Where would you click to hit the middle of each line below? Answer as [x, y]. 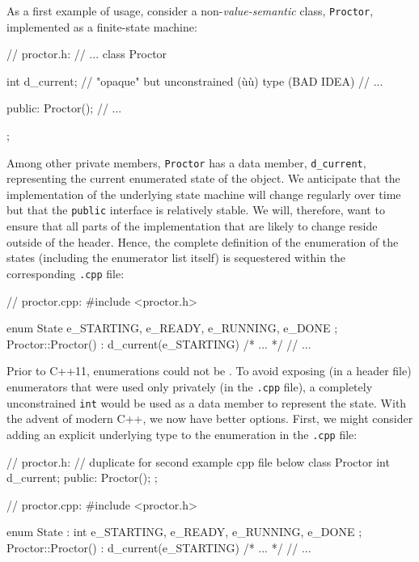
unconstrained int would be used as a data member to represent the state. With [207, 402]
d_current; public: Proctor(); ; [82, 477]
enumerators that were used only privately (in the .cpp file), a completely [190, 386]
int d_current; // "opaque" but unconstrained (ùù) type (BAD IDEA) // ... [195, 80]
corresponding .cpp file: [66, 273]
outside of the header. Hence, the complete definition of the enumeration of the [203, 241]
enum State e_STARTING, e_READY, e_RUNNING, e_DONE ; [172, 328]
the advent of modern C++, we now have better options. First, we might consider [210, 418]
